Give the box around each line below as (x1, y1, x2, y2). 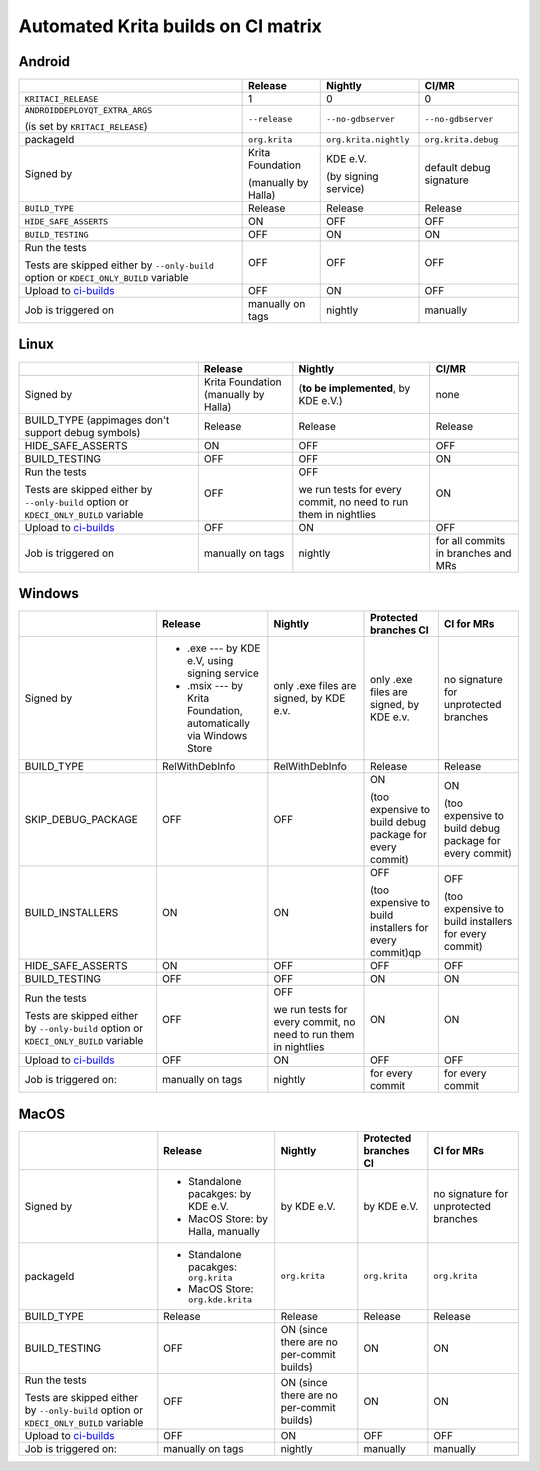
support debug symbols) (24, 425, 141, 439)
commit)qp (370, 946, 422, 960)
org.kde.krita (188, 1294, 253, 1305)
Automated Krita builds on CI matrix (18, 15, 322, 37)
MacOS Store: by (188, 1211, 269, 1225)
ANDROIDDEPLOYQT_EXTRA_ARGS (24, 105, 153, 116)
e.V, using (186, 654, 234, 668)
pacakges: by (188, 1186, 252, 1200)
